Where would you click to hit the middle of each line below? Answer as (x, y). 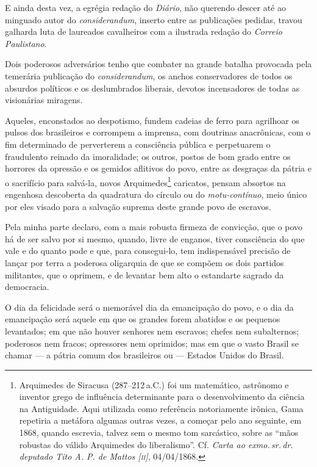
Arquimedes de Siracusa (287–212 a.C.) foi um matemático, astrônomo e (154, 384)
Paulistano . (26, 43)
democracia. (27, 287)
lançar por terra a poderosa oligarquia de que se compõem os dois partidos (144, 262)
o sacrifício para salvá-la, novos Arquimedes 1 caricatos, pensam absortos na (145, 181)
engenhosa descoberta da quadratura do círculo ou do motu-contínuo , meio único (156, 194)
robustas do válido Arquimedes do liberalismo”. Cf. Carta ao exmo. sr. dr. (156, 444)
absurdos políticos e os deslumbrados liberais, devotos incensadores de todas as (152, 88)
